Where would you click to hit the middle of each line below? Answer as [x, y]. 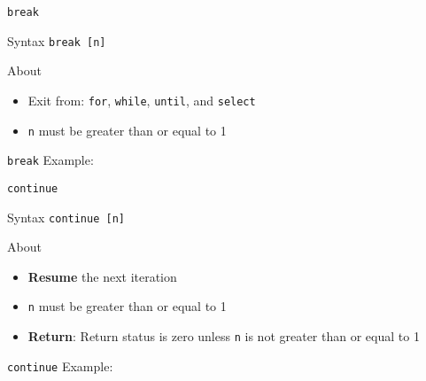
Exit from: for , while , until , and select [142, 100]
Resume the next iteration [102, 276]
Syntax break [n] [57, 40]
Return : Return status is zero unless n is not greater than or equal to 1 [224, 336]
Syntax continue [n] [66, 217]
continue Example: [60, 365]
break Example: [50, 160]
